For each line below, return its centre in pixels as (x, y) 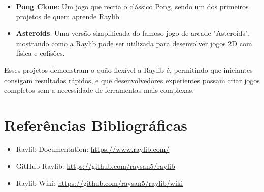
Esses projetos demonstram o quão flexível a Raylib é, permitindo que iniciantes (128, 70)
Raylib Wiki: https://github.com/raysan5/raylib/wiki (100, 183)
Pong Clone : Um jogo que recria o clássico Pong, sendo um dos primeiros (132, 6)
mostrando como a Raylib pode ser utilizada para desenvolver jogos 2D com (134, 43)
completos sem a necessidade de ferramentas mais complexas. (99, 90)
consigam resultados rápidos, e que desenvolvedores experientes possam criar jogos (132, 80)
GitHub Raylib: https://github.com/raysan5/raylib (95, 166)
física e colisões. (40, 53)
